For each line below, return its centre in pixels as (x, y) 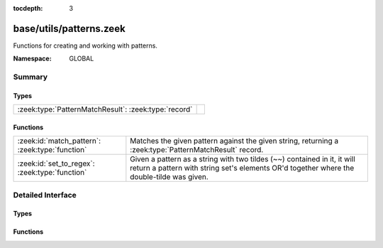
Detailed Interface (45, 195)
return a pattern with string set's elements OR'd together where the (242, 168)
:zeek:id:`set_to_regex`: (56, 163)
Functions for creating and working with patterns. (85, 45)
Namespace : (33, 59)
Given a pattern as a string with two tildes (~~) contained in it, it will (243, 159)
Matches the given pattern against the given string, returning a (234, 141)
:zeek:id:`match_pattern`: (59, 141)
